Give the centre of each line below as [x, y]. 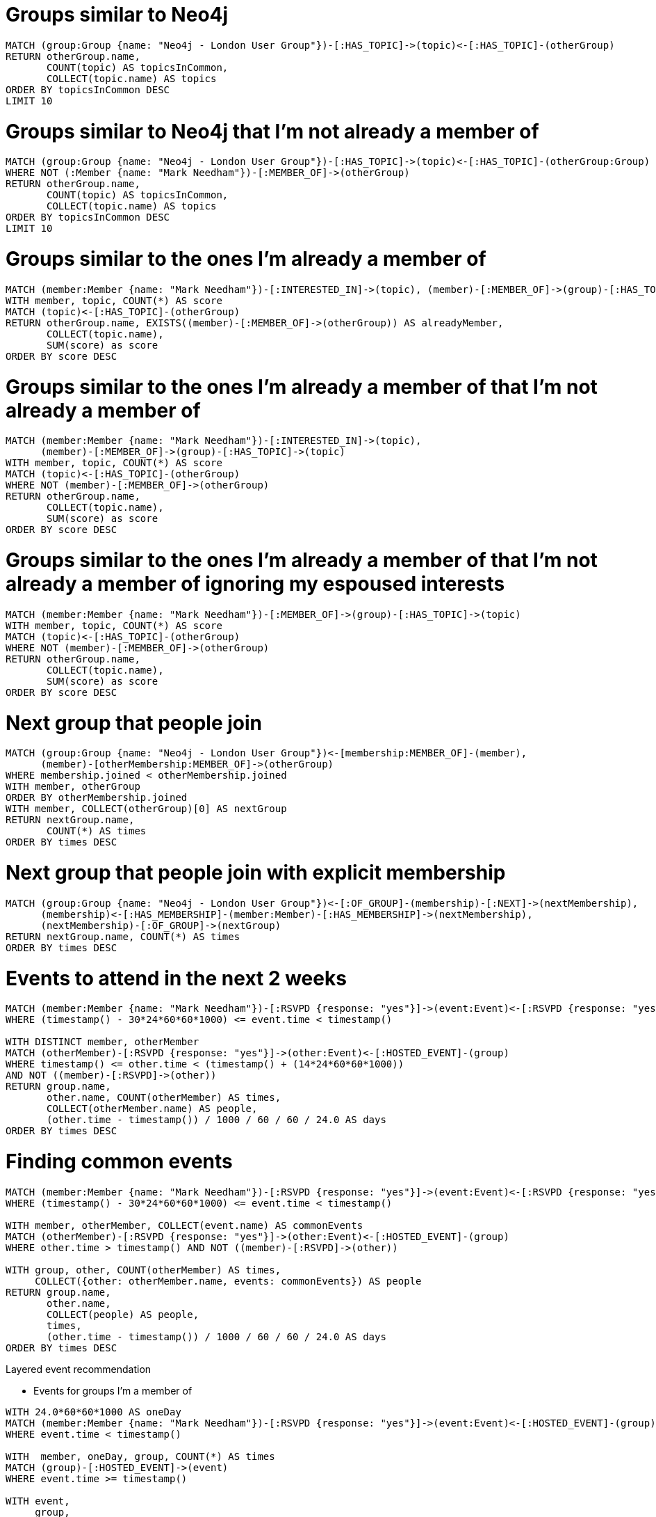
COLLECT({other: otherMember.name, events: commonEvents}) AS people [228, 1281]
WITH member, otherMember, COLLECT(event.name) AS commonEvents [184, 1225]
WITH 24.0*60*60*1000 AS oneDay [93, 1412]
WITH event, [38, 1501]
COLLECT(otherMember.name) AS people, [152, 1109]
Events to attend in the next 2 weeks [176, 978]
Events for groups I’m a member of [113, 1390]
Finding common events [119, 1161]
